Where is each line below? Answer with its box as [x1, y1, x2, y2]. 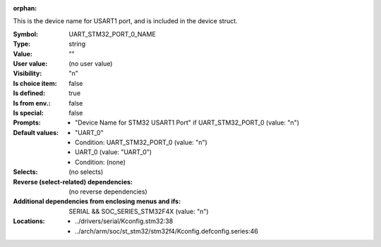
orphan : [13, 4, 37, 12]
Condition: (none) [75, 158, 126, 166]
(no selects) [68, 167, 104, 176]
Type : [13, 39, 31, 49]
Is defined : [13, 89, 46, 98]
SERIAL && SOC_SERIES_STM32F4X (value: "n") [68, 207, 209, 215]
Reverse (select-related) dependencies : [13, 177, 133, 186]
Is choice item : [13, 79, 57, 87]
